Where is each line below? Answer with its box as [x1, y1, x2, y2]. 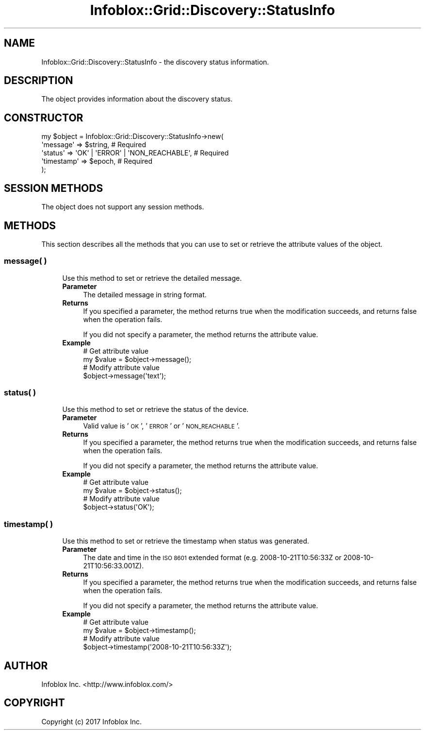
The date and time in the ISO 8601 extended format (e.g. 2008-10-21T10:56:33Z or [83, 553, 342, 562]
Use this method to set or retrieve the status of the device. [62, 405, 249, 414]
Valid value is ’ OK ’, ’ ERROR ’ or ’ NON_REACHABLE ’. [83, 422, 240, 430]
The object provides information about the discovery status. [41, 95, 233, 103]
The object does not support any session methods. [41, 203, 204, 211]
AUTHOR [4, 659, 48, 672]
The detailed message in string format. [83, 290, 207, 299]
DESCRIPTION [4, 74, 73, 87]
